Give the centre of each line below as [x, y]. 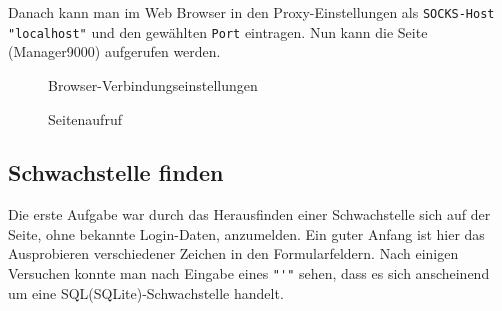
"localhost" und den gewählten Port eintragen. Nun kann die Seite [218, 31]
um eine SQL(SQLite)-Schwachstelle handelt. [146, 292]
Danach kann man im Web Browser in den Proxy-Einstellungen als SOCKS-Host [251, 12]
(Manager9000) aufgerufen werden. [114, 51]
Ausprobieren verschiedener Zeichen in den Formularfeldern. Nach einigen [233, 253]
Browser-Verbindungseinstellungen [153, 84]
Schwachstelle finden [116, 172]
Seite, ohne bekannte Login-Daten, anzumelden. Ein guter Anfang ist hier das [246, 233]
